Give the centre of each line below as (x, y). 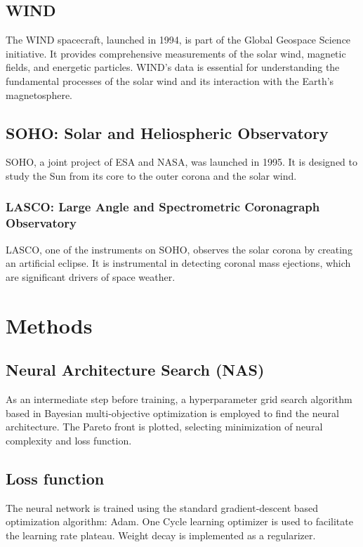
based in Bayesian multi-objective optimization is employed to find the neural (172, 413)
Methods (49, 325)
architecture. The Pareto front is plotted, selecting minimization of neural (164, 427)
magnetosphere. (39, 94)
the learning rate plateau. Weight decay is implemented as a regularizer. (161, 535)
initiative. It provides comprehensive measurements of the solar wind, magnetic (176, 53)
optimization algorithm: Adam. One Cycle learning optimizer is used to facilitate (179, 521)
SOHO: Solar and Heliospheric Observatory (167, 132)
